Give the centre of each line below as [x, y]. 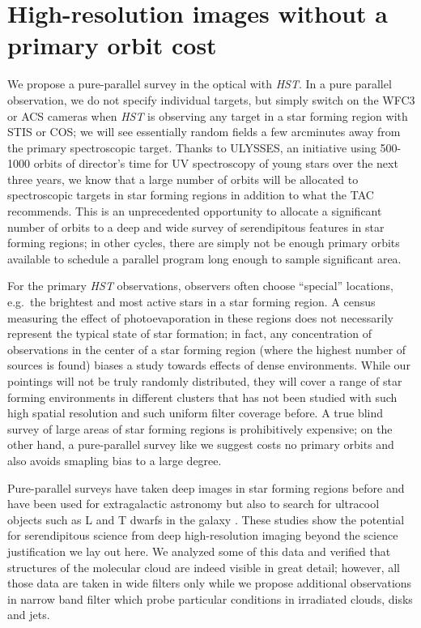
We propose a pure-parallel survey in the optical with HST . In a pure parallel [200, 84]
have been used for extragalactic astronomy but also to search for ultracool [193, 504]
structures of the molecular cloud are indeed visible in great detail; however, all [204, 567]
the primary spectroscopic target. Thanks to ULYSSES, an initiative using [192, 147]
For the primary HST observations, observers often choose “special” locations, [200, 286]
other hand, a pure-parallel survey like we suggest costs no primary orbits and [201, 444]
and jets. [29, 615]
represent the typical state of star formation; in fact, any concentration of [189, 333]
